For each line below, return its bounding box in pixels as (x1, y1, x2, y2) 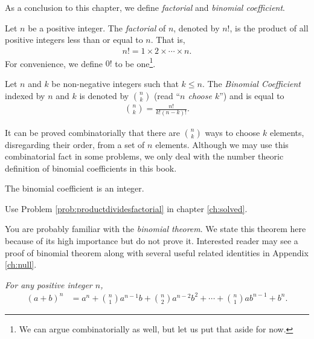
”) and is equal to (219, 89, 284, 102)
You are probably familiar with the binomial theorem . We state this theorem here (5, 222, 306, 235)
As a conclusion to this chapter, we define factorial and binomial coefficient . (5, 1, 286, 13)
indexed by (5, 89, 45, 102)
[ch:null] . (5, 258, 37, 271)
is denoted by (79, 89, 129, 102)
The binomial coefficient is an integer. (5, 182, 144, 195)
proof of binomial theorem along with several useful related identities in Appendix (5, 246, 309, 259)
